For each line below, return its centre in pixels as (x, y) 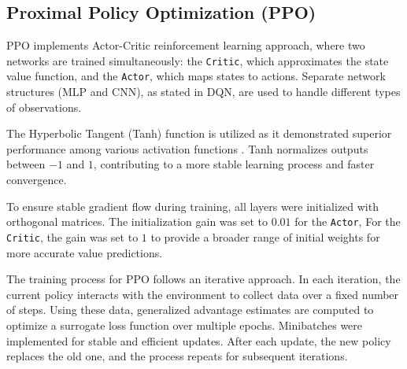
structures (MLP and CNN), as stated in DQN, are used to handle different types (203, 92)
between (26, 164)
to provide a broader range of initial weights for (265, 236)
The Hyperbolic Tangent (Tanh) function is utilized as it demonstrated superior (199, 133)
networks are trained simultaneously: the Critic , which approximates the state (198, 60)
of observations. (44, 107)
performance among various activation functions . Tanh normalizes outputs (187, 148)
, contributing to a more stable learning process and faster (234, 164)
